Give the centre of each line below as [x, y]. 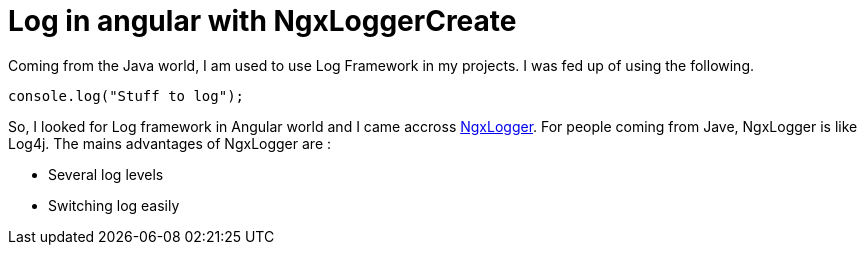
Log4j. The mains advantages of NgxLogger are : [170, 143]
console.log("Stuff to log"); [126, 95]
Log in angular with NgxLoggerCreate [262, 21]
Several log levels [106, 174]
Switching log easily [114, 205]
